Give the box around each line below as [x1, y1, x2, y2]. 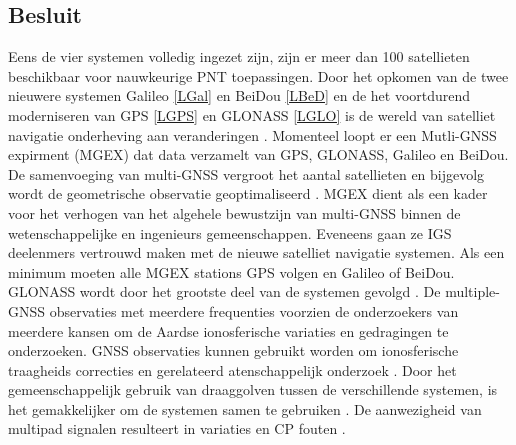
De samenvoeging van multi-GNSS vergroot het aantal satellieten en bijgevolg [8, 163, 485, 184]
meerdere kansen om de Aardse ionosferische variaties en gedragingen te [8, 320, 449, 341]
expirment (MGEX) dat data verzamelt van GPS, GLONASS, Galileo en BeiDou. [8, 144, 509, 165]
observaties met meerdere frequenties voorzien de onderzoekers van [49, 300, 459, 321]
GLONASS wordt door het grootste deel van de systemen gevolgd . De [8, 281, 441, 302]
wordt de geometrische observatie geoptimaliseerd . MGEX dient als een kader [8, 183, 488, 204]
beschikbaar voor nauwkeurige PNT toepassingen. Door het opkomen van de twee [8, 65, 509, 86]
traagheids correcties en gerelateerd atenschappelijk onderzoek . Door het [8, 359, 457, 380]
